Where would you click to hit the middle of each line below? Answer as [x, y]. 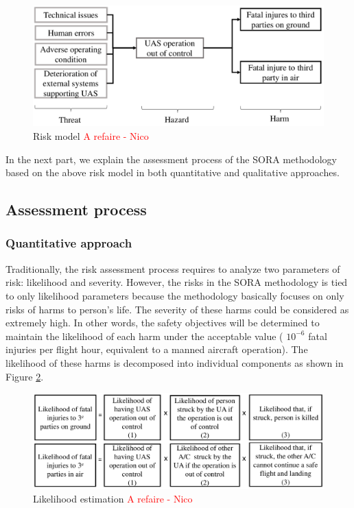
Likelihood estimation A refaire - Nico [113, 499]
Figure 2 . [25, 376]
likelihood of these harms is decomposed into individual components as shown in [175, 362]
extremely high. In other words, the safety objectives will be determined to [163, 323]
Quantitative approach [69, 243]
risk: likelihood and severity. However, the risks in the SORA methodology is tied [177, 282]
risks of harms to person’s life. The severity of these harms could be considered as [177, 309]
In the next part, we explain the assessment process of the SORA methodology [171, 159]
